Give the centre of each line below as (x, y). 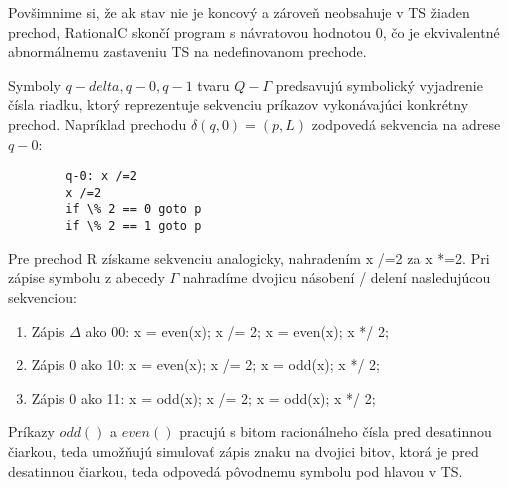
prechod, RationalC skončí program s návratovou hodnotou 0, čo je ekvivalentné (254, 31)
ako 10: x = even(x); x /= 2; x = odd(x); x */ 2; (230, 364)
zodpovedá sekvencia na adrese (406, 123)
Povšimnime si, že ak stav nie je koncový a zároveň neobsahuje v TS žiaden (239, 12)
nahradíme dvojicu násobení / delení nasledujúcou (336, 277)
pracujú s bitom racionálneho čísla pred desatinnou (335, 431)
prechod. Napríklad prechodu (97, 123)
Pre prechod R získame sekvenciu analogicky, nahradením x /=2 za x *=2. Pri (249, 257)
